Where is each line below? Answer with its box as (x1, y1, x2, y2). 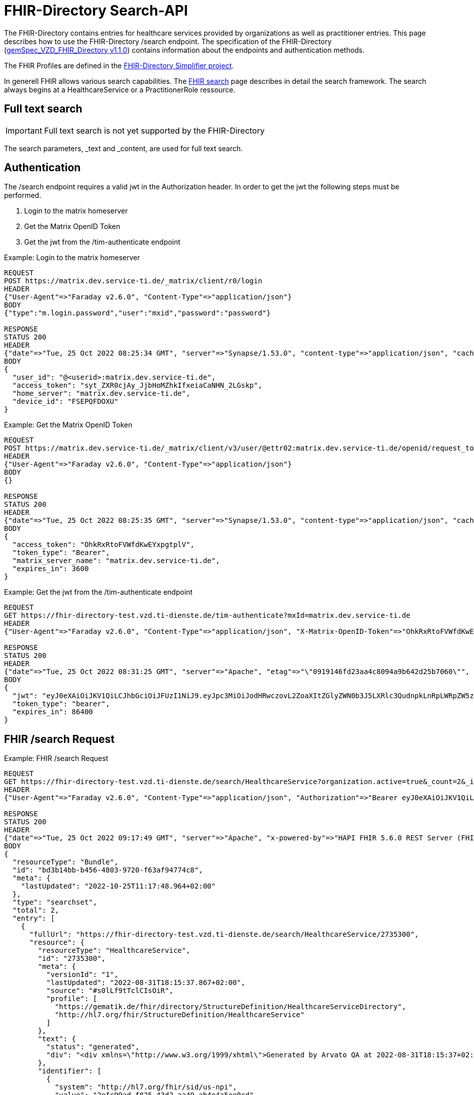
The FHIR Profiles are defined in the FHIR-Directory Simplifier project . (4, 61, 234, 70)
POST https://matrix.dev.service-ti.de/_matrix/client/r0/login (4, 277, 263, 285)
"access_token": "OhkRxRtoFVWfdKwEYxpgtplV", (12, 540, 195, 549)
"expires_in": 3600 (12, 565, 89, 573)
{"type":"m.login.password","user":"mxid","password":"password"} (4, 309, 271, 317)
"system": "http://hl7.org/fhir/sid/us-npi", (55, 1083, 237, 1091)
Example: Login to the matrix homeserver (4, 253, 140, 262)
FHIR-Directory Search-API (4, 2, 188, 19)
